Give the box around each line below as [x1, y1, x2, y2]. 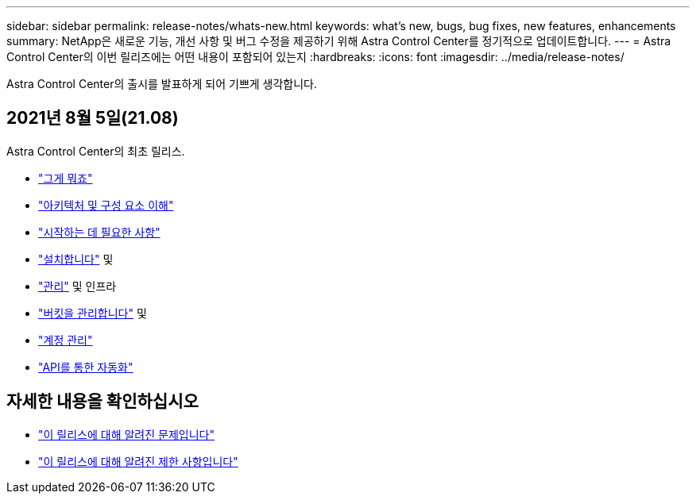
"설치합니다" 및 [38, 252, 114, 266]
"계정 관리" [38, 333, 93, 347]
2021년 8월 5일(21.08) [6, 108, 179, 129]
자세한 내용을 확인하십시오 [6, 391, 199, 412]
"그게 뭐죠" [38, 171, 93, 185]
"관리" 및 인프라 [38, 279, 117, 293]
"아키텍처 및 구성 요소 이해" [38, 198, 174, 212]
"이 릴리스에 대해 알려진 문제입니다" [38, 427, 215, 441]
